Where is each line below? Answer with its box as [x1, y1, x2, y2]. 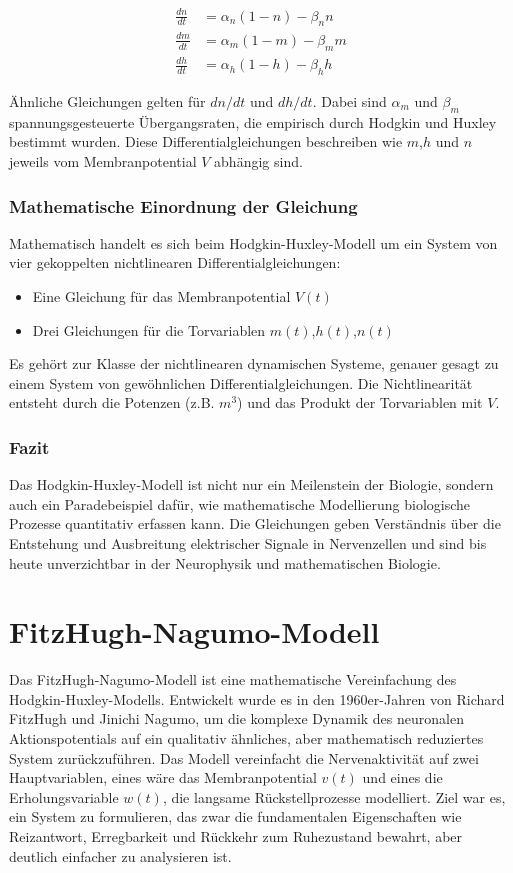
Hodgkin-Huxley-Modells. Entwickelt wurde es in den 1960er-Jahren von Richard [9, 688, 505, 709]
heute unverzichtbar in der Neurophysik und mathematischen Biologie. [9, 552, 441, 573]
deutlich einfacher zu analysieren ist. [9, 845, 232, 866]
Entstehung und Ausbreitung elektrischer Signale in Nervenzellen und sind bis [9, 532, 487, 553]
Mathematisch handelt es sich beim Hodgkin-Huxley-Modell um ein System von [9, 232, 498, 253]
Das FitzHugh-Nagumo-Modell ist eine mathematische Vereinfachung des [9, 669, 457, 690]
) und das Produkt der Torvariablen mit [237, 392, 483, 413]
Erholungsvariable [9, 786, 119, 807]
